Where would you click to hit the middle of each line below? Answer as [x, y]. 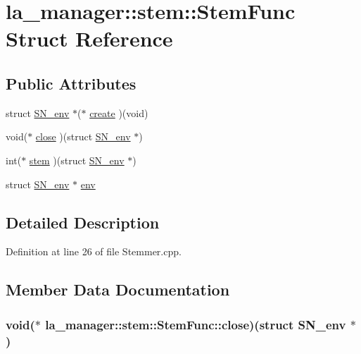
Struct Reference [89, 38]
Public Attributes [71, 83]
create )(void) [119, 112]
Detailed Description [83, 222]
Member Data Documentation [118, 289]
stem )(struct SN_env [77, 160]
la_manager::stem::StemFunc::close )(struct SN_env [196, 324]
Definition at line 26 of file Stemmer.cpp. [94, 251]
